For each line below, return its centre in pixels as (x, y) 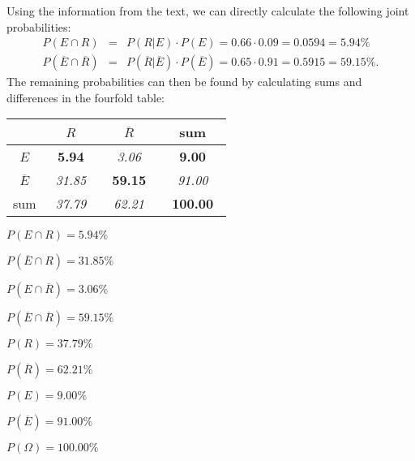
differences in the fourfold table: (86, 97)
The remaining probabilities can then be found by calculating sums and (184, 82)
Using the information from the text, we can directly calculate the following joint (208, 11)
